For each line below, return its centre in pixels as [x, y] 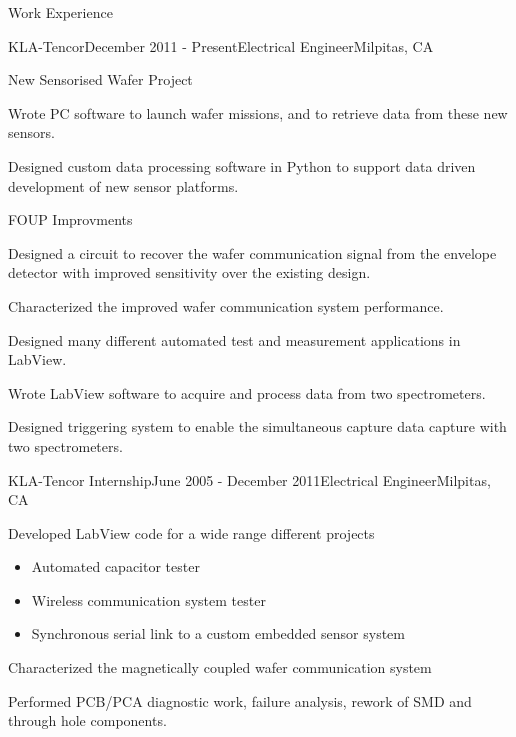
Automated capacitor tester [115, 566]
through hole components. [87, 720]
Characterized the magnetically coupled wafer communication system [220, 667]
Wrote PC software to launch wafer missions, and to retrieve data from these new [258, 112]
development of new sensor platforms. [123, 185]
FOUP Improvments [70, 219]
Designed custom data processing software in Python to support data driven [242, 165]
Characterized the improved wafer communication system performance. [226, 305]
